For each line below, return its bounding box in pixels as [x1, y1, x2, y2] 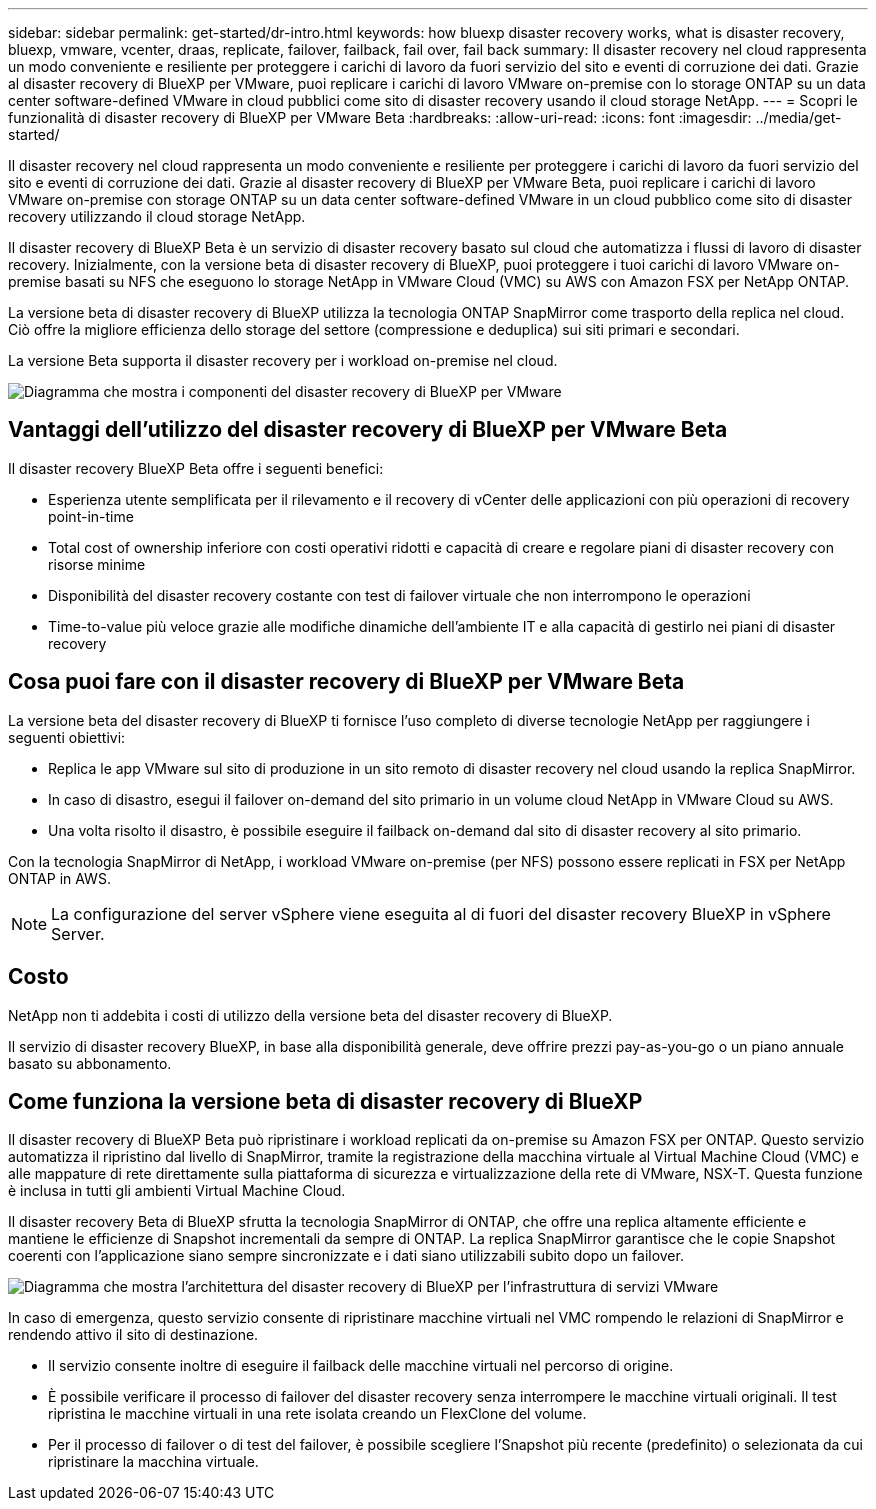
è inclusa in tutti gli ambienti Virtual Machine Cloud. [8, 1182, 346, 1200]
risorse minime [48, 555, 146, 573]
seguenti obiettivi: [8, 728, 126, 746]
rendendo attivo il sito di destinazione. [8, 1326, 259, 1344]
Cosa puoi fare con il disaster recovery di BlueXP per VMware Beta [8, 669, 685, 695]
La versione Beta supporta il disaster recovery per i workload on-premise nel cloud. [8, 352, 558, 369]
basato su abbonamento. [8, 1054, 172, 1072]
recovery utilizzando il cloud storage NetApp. [8, 208, 306, 225]
